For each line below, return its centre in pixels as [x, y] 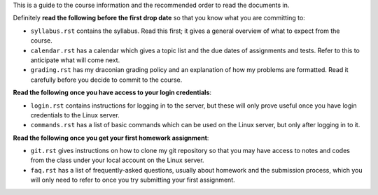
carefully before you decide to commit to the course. [106, 80]
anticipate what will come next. [75, 60]
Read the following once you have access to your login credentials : [112, 93]
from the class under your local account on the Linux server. [117, 160]
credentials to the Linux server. [75, 115]
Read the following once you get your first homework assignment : [111, 138]
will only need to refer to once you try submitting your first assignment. [133, 180]
